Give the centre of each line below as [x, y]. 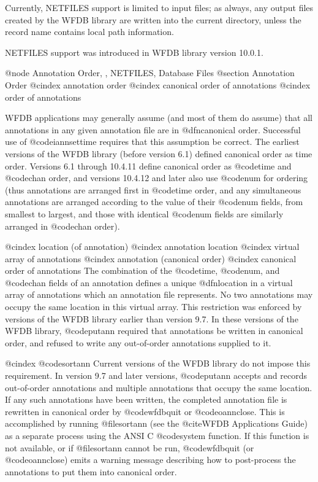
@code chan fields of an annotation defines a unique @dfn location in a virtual [149, 282]
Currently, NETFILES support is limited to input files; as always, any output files [159, 7]
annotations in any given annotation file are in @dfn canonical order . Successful [153, 129]
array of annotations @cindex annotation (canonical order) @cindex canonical [151, 258]
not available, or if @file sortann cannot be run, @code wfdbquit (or [130, 447]
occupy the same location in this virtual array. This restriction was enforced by [153, 307]
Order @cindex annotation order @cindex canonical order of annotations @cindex [158, 84]
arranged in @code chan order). [62, 226]
